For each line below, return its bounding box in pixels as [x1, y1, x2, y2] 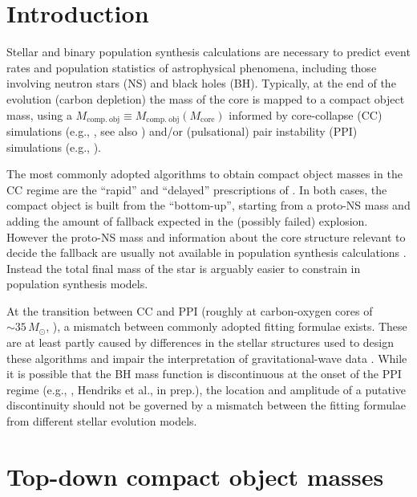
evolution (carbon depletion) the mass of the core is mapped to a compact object [6, 90, 405, 107]
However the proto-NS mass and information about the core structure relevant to [6, 228, 406, 245]
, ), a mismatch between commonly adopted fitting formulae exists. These [46, 318, 407, 335]
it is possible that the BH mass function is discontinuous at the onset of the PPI [6, 365, 402, 382]
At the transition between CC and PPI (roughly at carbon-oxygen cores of [6, 302, 373, 319]
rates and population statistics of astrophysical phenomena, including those [6, 59, 377, 75]
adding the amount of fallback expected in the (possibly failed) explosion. [6, 212, 368, 229]
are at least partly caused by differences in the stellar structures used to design [6, 334, 395, 351]
